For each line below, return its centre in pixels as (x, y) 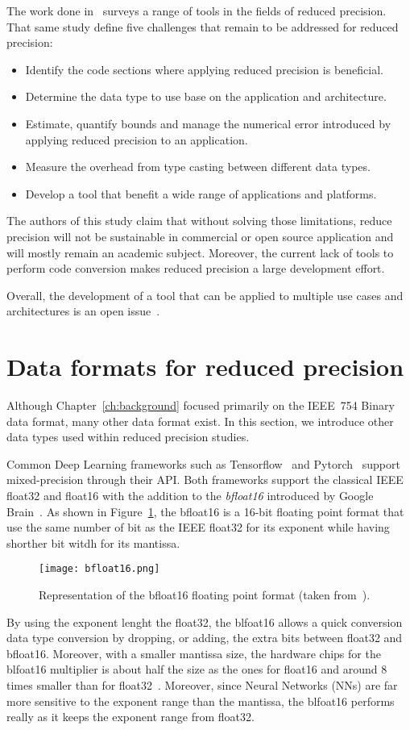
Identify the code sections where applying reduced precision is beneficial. (204, 69)
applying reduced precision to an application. (137, 139)
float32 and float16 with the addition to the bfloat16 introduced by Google (190, 495)
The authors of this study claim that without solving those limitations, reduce (199, 221)
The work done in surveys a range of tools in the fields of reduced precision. (197, 10)
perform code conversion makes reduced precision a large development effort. (196, 268)
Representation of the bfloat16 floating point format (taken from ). (205, 595)
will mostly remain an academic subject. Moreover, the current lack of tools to (200, 252)
